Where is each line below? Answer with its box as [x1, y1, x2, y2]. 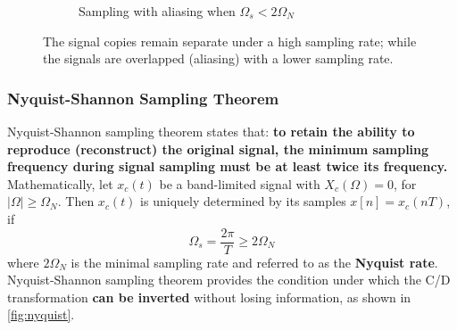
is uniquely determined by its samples [140, 192, 346, 210]
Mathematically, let [7, 174, 113, 193]
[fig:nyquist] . [7, 305, 75, 324]
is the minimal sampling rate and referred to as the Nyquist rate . [71, 252, 438, 271]
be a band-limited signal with [159, 174, 320, 193]
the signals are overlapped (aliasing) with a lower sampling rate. [43, 49, 394, 68]
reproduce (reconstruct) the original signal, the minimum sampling [7, 139, 429, 158]
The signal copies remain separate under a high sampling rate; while [43, 31, 417, 50]
